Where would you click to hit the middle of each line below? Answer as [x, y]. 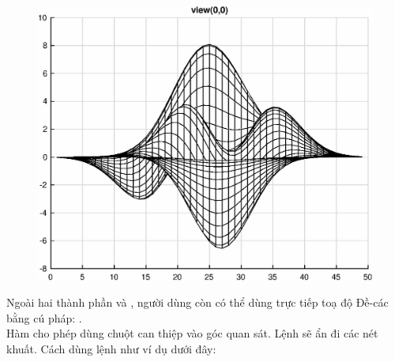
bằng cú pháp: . [44, 317]
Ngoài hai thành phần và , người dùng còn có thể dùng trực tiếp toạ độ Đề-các [197, 302]
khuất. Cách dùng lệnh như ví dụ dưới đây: [111, 348]
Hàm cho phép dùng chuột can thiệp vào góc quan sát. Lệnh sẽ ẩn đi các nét [192, 333]
